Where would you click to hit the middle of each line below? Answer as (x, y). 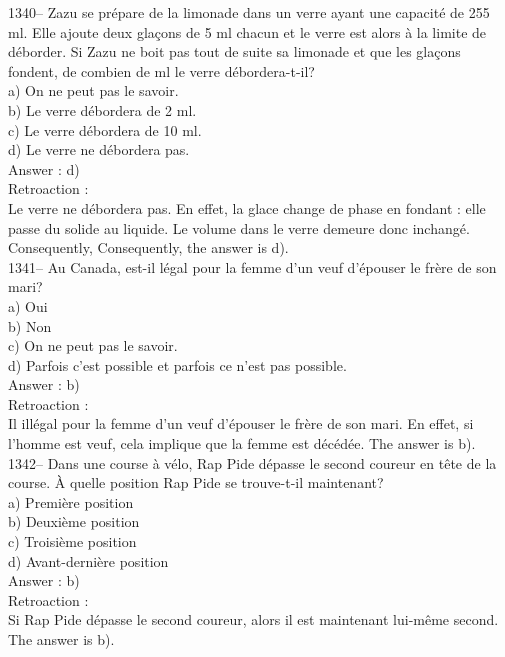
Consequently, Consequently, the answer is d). (148, 247)
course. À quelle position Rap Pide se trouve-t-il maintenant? (196, 482)
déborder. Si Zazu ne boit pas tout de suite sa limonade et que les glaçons (234, 51)
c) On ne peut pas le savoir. (93, 345)
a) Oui (28, 305)
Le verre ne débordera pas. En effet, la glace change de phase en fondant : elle (247, 207)
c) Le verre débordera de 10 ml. (105, 129)
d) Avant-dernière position (88, 560)
